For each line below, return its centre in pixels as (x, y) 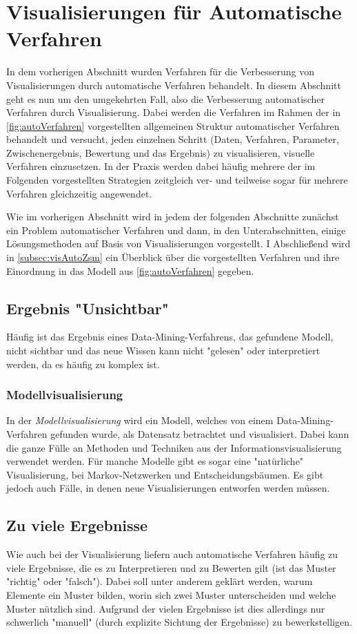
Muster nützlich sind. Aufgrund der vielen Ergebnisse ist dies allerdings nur (166, 608)
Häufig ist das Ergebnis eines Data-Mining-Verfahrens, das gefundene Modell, (170, 337)
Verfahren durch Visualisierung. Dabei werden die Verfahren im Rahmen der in (174, 112)
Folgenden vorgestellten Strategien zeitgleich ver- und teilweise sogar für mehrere (177, 180)
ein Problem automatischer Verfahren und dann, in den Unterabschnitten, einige (176, 230)
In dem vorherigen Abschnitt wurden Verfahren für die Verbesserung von (161, 71)
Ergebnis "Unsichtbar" (88, 308)
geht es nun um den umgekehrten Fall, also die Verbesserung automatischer (165, 98)
